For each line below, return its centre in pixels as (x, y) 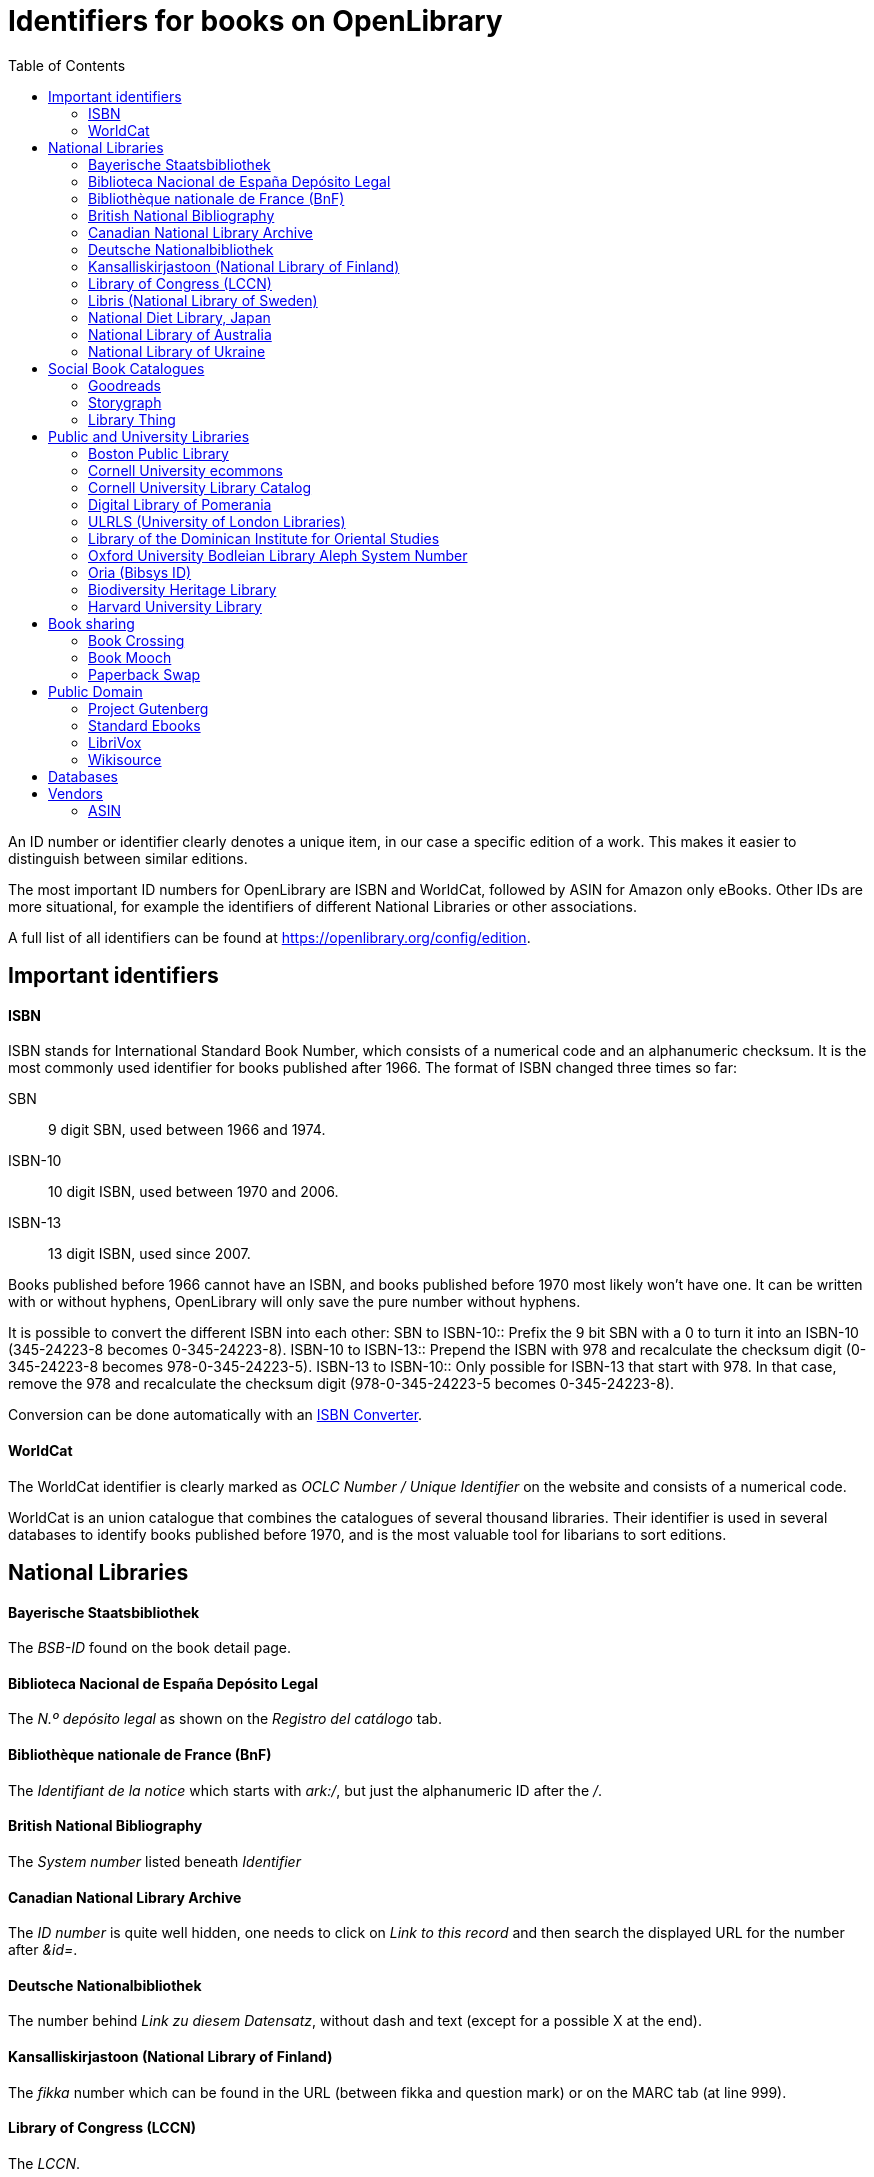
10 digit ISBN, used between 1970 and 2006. (193, 1192)
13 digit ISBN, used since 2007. (149, 1254)
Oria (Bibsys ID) (140, 572)
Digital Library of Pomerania (180, 504)
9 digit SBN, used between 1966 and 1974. (187, 1130)
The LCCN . (44, 2163)
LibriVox (115, 742)
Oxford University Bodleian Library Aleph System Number (278, 555)
